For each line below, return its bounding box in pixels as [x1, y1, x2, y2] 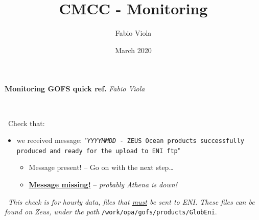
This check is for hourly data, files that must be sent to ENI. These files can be [8, 196, 255, 207]
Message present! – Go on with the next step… [29, 162, 174, 173]
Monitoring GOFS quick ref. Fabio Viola [5, 83, 145, 94]
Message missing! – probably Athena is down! [29, 179, 177, 189]
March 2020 [115, 44, 152, 55]
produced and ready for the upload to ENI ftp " [16, 144, 181, 155]
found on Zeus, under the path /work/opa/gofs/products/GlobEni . [5, 206, 217, 217]
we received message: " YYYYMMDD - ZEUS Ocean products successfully [16, 135, 244, 145]
